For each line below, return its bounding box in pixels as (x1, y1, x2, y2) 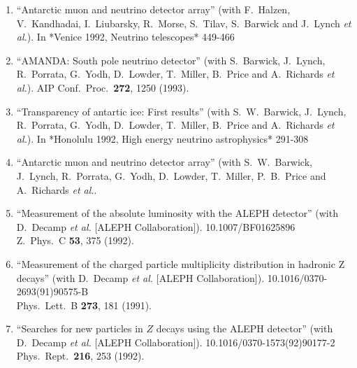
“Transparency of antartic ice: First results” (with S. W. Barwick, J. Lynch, (16, 104, 347, 118)
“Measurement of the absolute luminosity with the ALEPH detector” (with (16, 206, 338, 220)
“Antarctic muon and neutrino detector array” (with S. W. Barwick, (16, 155, 312, 169)
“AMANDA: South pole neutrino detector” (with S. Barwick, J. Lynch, (16, 52, 326, 67)
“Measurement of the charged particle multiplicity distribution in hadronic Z (16, 256, 345, 271)
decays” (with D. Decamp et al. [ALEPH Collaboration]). (16, 270, 265, 285)
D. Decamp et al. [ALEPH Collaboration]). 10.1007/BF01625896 (16, 219, 296, 234)
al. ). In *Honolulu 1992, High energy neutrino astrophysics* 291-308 (16, 131, 309, 146)
